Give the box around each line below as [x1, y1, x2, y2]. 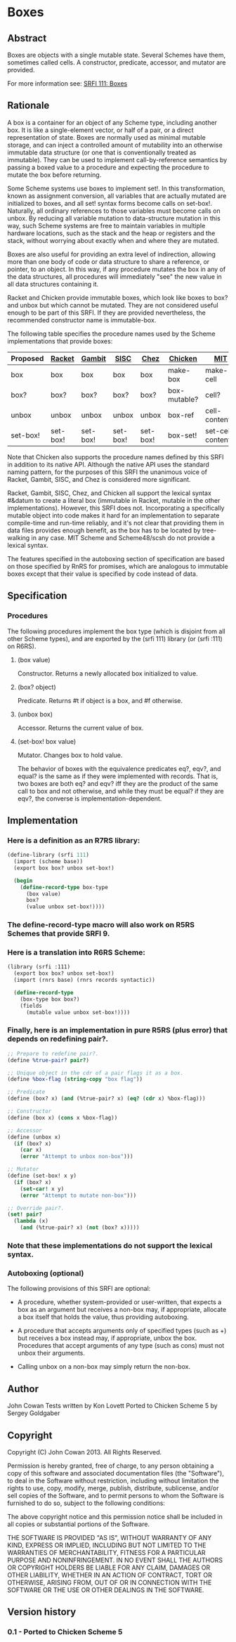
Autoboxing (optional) [7, 1268, 84, 1278]
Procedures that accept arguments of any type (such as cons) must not [17, 1341, 225, 1350]
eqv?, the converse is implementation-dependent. [17, 794, 162, 803]
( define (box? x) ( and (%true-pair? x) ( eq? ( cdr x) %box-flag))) [7, 1095, 206, 1103]
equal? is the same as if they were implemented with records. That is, [17, 772, 218, 780]
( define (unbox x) [7, 1134, 61, 1141]
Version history [7, 1606, 77, 1618]
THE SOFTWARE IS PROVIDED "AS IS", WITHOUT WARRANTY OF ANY [7, 1533, 212, 1542]
